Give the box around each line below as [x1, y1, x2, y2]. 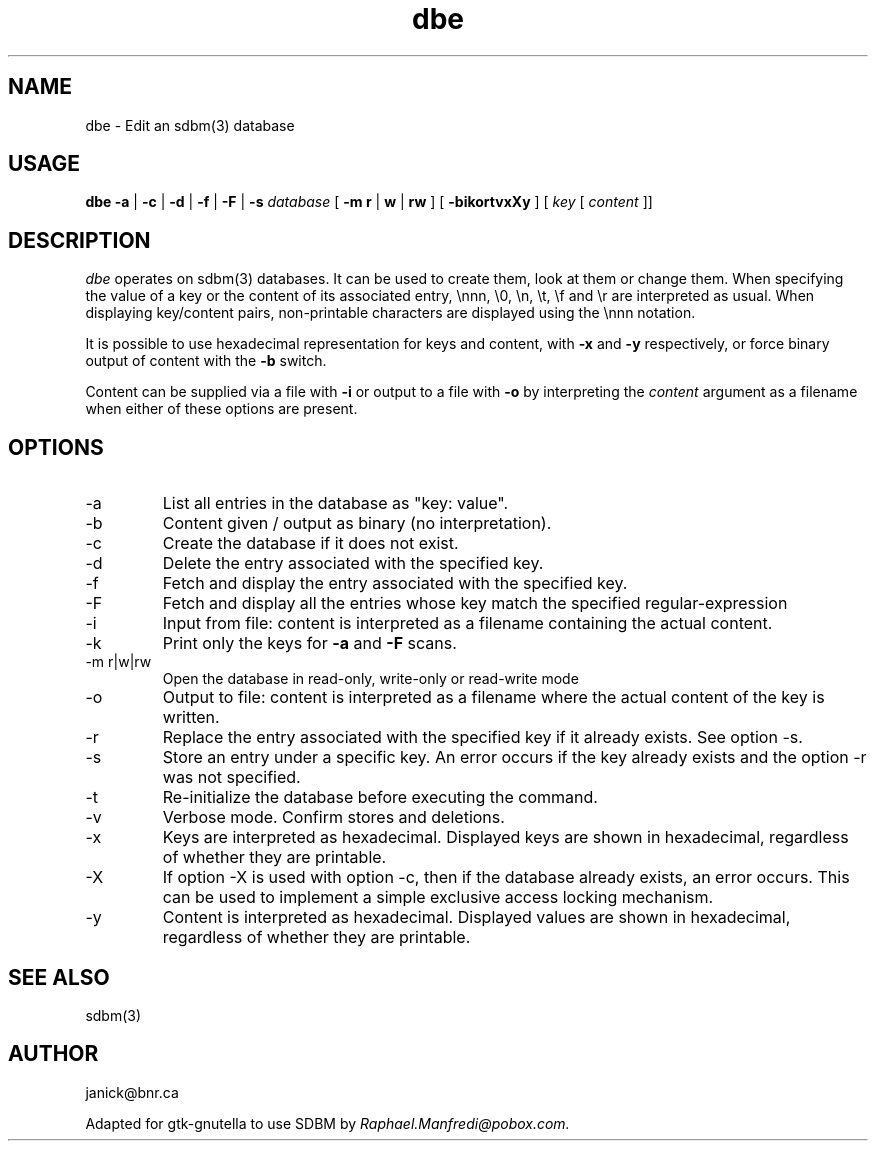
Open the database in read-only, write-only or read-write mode [162, 670, 579, 688]
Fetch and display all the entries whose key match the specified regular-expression [162, 593, 788, 614]
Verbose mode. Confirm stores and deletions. [162, 807, 505, 828]
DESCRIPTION [8, 227, 151, 253]
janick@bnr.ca [85, 1083, 179, 1101]
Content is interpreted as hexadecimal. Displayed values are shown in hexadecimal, [162, 907, 791, 928]
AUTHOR [8, 1041, 99, 1067]
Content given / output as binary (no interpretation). [162, 513, 552, 534]
